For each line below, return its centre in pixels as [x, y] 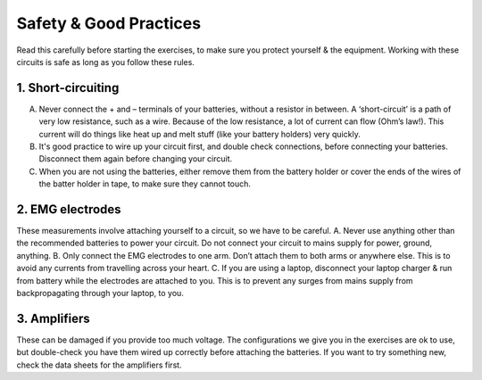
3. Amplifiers [53, 318]
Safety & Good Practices [108, 23]
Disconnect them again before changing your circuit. [136, 159]
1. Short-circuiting [68, 88]
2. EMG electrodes [69, 209]
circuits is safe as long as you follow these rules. [106, 62]
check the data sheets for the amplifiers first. [99, 365]
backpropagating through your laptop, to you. [100, 293]
